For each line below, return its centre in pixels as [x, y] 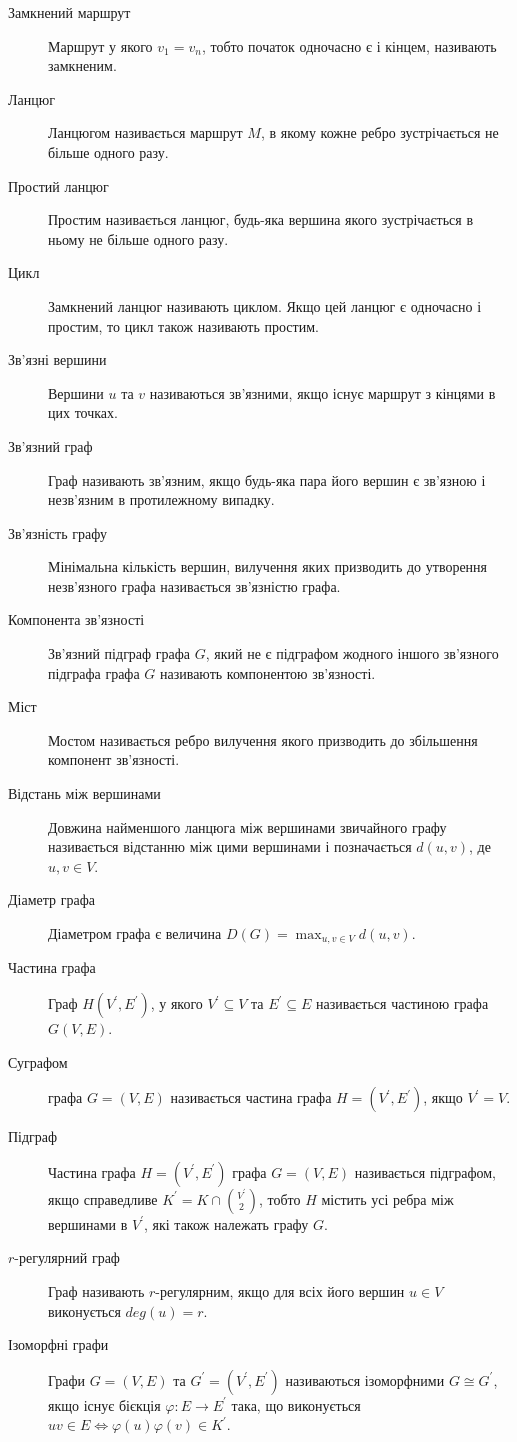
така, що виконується [296, 1404]
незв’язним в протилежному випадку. [161, 499]
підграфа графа [94, 672]
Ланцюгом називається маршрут [145, 132]
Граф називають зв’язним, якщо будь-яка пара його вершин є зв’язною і [267, 479]
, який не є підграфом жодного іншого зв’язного [352, 653]
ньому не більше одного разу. [138, 238]
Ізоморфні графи [58, 1344]
